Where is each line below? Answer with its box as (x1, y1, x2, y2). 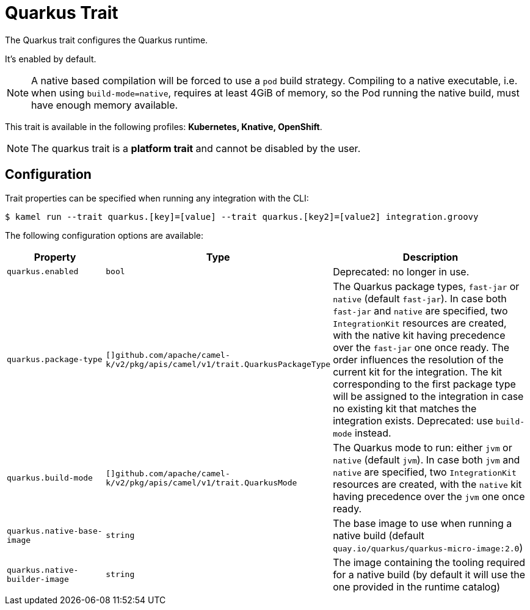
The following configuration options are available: (5, 230, 204, 241)
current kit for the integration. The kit (333, 365, 503, 378)
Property (34, 250, 76, 263)
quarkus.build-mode (7, 473, 93, 483)
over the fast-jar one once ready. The (333, 341, 510, 354)
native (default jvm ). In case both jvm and (333, 453, 520, 466)
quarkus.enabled (7, 267, 79, 277)
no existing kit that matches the (333, 402, 477, 415)
